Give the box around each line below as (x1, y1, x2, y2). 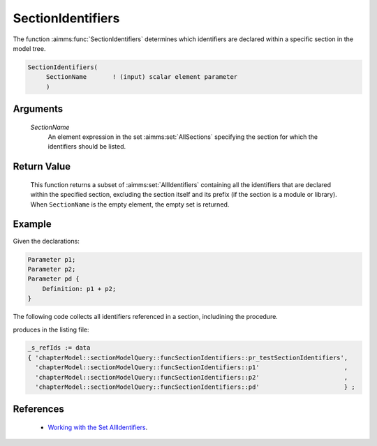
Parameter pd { (27, 275, 80, 283)
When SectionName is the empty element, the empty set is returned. (30, 200, 230, 209)
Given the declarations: (13, 237, 80, 245)
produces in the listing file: (13, 325, 89, 334)
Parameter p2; (27, 265, 76, 273)
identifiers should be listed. (47, 142, 126, 151)
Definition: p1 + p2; (42, 285, 117, 292)
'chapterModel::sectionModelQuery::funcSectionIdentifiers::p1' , (35, 364, 348, 371)
